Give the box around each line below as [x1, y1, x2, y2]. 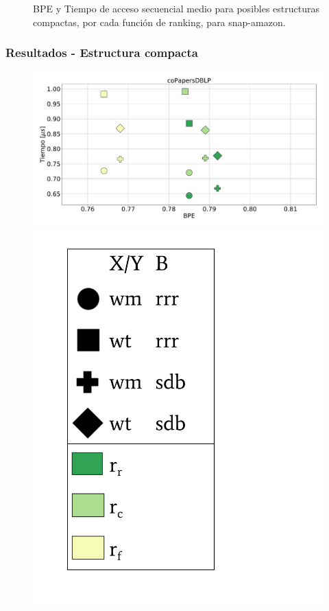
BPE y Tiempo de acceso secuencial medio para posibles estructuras [33, 1, 319, 15]
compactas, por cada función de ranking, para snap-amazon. [33, 14, 286, 29]
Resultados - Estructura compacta [5, 44, 198, 61]
